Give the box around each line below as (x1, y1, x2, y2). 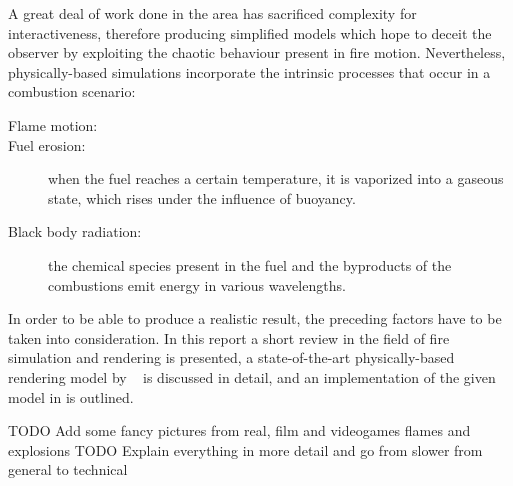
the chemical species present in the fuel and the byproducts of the (48, 254, 452, 275)
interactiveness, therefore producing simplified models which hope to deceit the (8, 22, 492, 43)
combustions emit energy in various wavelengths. (48, 274, 346, 295)
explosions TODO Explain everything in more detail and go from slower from (8, 439, 483, 460)
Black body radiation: (8, 221, 142, 242)
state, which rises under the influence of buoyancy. (48, 187, 356, 208)
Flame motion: (8, 114, 98, 135)
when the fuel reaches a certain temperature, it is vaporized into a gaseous (48, 168, 504, 189)
